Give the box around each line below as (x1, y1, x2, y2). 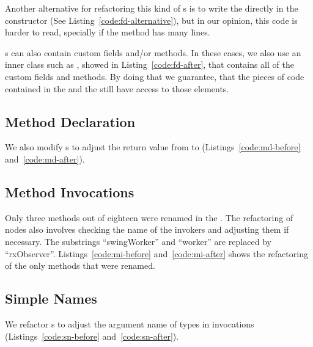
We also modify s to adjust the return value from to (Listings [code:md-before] (5, 141, 301, 153)
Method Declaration (5, 112, 136, 131)
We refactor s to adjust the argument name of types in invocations (5, 317, 254, 330)
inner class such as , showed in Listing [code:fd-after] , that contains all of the (5, 58, 294, 71)
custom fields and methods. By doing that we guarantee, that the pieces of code (5, 70, 304, 82)
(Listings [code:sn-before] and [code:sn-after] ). (5, 329, 179, 342)
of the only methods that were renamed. (5, 259, 155, 272)
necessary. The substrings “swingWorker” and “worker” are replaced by (5, 235, 271, 247)
